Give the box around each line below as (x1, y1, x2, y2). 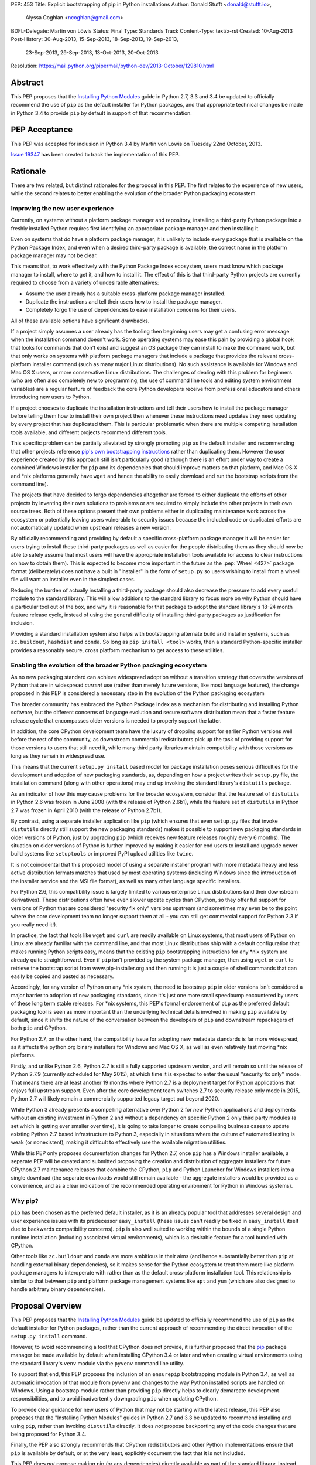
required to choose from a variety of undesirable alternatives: (11, 279, 159, 287)
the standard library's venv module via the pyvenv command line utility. (11, 1360, 184, 1367)
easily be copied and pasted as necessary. (11, 973, 114, 980)
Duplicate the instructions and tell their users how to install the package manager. (25, 298, 222, 305)
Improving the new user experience (11, 205, 114, 212)
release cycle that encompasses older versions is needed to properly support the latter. (11, 717, 222, 724)
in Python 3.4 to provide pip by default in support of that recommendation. (11, 109, 193, 117)
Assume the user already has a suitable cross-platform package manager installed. (25, 290, 226, 297)
